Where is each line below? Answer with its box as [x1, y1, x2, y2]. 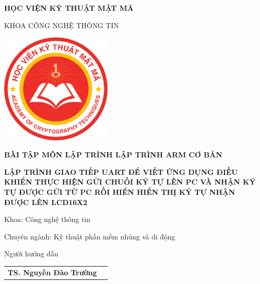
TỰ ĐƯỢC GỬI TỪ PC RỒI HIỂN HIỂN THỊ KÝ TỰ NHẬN [4, 186, 235, 197]
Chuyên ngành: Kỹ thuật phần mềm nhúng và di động [4, 231, 175, 241]
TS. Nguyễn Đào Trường [8, 267, 97, 277]
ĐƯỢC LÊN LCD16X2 [4, 196, 88, 207]
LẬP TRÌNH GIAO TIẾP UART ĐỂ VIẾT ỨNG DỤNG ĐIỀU [4, 166, 238, 177]
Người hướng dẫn [4, 248, 58, 259]
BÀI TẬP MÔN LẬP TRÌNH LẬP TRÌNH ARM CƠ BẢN [4, 149, 223, 160]
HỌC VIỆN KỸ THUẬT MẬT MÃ [4, 3, 134, 13]
